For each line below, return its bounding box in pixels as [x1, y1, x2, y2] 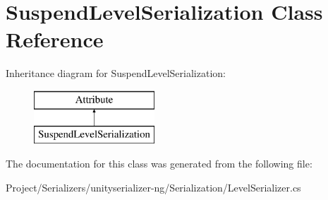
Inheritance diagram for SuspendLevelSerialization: [6, 66, 226, 81]
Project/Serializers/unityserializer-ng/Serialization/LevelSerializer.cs [6, 180, 301, 194]
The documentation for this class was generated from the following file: [6, 156, 312, 171]
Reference [6, 25, 104, 54]
